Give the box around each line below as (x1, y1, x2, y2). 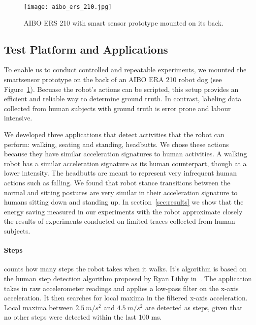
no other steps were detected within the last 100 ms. (4, 312, 162, 322)
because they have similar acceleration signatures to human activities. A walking (4, 148, 247, 159)
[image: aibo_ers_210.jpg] (24, 3, 112, 10)
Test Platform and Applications (4, 41, 168, 57)
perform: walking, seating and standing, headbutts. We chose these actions (4, 139, 229, 149)
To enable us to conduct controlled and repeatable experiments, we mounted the (4, 64, 247, 75)
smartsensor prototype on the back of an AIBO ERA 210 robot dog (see (4, 74, 222, 85)
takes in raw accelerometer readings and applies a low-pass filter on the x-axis (4, 283, 239, 293)
